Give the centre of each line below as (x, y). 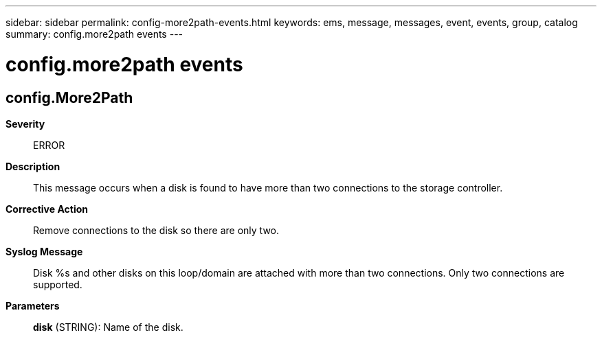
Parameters (33, 305)
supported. (58, 284)
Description (33, 166)
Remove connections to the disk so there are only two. (156, 230)
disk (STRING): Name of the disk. (108, 327)
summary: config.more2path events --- (94, 34)
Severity (25, 124)
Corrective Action (47, 209)
